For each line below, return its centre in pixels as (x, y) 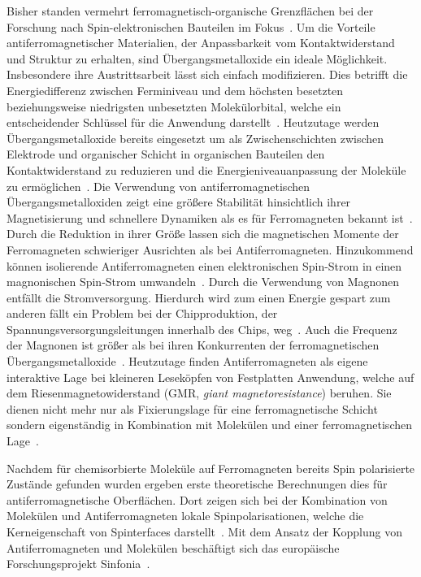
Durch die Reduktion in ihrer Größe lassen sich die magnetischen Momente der (203, 234)
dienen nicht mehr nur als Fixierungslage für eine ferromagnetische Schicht (192, 408)
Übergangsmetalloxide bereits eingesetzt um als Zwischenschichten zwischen (195, 138)
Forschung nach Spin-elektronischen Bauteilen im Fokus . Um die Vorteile (191, 26)
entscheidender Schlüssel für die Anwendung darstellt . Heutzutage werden (193, 122)
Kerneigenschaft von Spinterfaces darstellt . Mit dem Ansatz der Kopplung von (204, 531)
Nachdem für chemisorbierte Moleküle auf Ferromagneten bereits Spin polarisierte (211, 468)
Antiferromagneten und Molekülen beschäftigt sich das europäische (173, 547)
